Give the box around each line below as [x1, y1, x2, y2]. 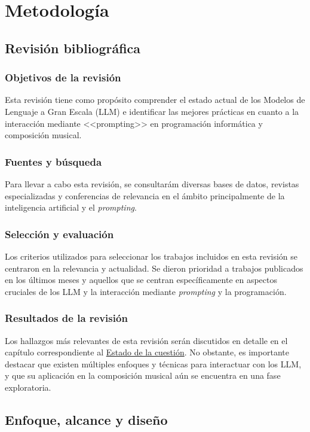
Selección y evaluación [5, 226, 114, 241]
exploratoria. [5, 381, 51, 393]
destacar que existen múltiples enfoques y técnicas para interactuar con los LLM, [5, 357, 302, 370]
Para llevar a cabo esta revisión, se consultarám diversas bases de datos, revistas [5, 177, 299, 190]
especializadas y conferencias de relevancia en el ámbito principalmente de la [5, 189, 285, 202]
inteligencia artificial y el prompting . [5, 201, 137, 214]
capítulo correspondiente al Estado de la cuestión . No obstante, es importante [5, 346, 289, 358]
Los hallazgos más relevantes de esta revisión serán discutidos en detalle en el [5, 334, 288, 346]
